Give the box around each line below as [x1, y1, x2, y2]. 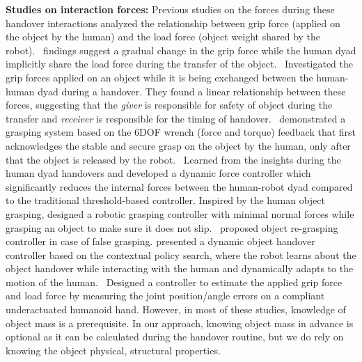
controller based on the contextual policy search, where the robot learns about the [6, 247, 356, 262]
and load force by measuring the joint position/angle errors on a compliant [6, 288, 325, 303]
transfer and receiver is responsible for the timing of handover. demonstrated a [6, 111, 346, 125]
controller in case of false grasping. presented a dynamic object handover [6, 234, 315, 249]
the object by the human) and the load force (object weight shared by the [6, 29, 321, 44]
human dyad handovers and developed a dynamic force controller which [6, 166, 311, 180]
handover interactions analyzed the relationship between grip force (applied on [6, 15, 340, 30]
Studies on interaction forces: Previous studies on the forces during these [6, 2, 335, 16]
